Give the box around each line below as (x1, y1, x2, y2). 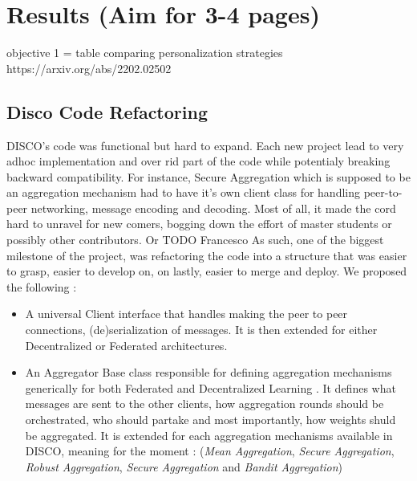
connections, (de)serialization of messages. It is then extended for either (25, 321, 378, 338)
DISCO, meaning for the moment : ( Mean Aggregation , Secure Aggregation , (25, 442, 395, 459)
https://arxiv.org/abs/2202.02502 (6, 59, 172, 76)
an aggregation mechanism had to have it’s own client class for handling (6, 184, 360, 201)
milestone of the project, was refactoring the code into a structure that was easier (6, 247, 407, 263)
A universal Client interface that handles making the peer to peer (25, 305, 348, 322)
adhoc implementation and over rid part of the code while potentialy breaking (6, 153, 391, 169)
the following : (6, 278, 77, 295)
